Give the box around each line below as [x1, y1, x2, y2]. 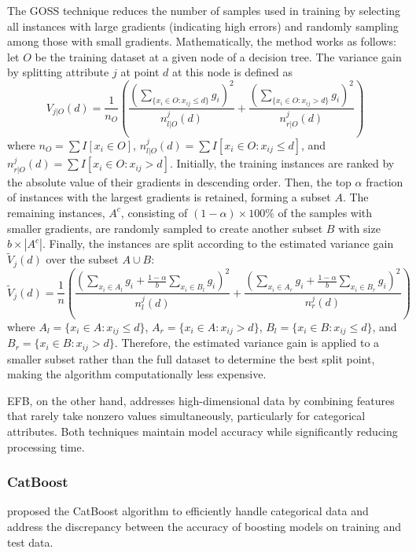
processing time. [7, 438, 85, 455]
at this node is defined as [172, 64, 293, 80]
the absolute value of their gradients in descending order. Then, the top [7, 173, 352, 190]
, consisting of [120, 204, 188, 220]
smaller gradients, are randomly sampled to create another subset [7, 219, 323, 236]
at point [120, 64, 160, 80]
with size [338, 219, 381, 236]
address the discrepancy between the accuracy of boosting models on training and [7, 518, 402, 535]
